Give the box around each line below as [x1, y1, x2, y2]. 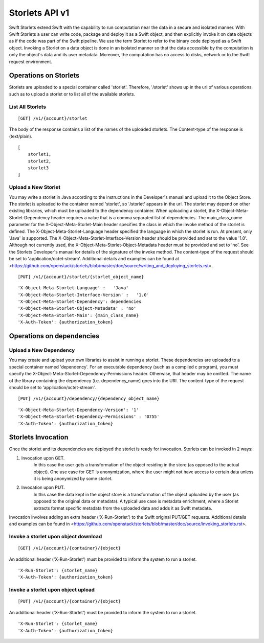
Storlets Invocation [9, 433, 68, 441]
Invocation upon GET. [21, 455, 65, 461]
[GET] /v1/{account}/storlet [18, 115, 88, 121]
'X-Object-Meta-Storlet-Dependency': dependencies [18, 299, 142, 304]
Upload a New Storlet [9, 184, 61, 191]
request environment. [9, 59, 52, 65]
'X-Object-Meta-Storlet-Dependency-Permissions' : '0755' [18, 414, 160, 419]
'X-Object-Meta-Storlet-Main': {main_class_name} [18, 312, 139, 318]
